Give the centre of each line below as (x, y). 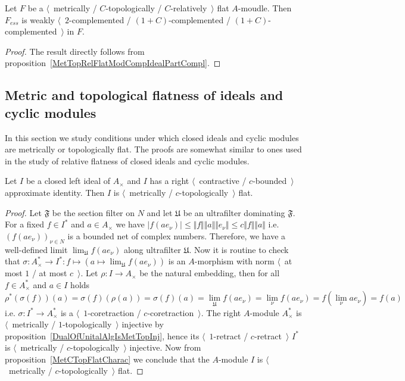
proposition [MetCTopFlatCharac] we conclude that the (107, 359)
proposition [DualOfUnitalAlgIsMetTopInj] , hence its (102, 335)
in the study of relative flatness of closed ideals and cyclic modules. (127, 160)
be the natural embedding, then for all (210, 273)
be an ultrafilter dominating (234, 212)
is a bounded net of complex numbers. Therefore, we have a (177, 235)
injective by (143, 324)
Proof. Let (23, 212)
